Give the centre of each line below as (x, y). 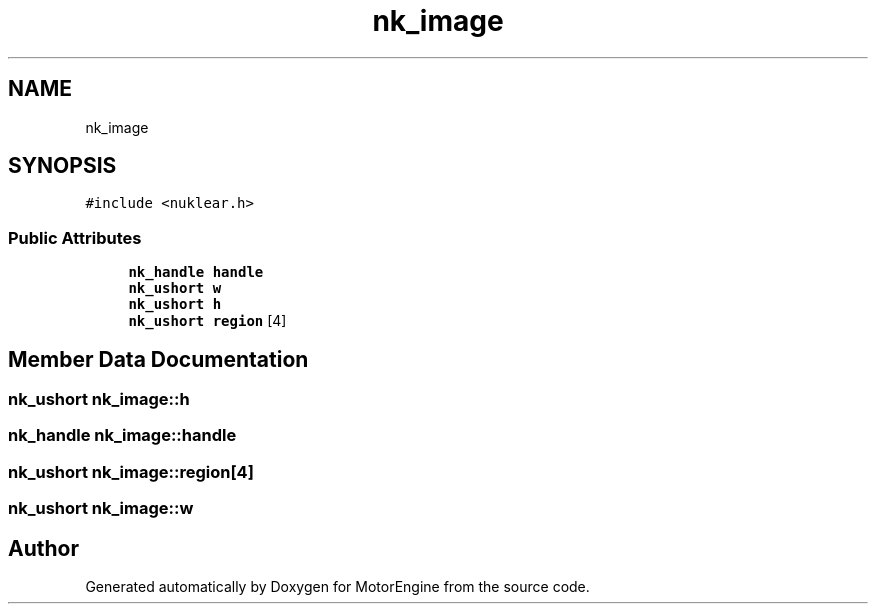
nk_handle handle (196, 272)
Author (43, 548)
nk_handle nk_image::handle (122, 435)
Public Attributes (75, 237)
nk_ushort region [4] (207, 321)
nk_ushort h (175, 304)
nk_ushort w (175, 288)
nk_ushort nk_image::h (99, 399)
